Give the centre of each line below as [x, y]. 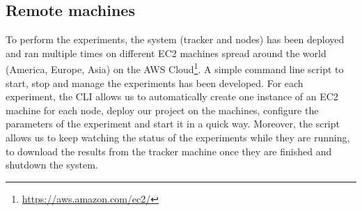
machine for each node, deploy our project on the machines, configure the [162, 110]
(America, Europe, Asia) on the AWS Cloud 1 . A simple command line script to [175, 68]
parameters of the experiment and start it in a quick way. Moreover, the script [173, 124]
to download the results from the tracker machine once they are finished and [169, 151]
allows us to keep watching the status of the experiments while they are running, [178, 138]
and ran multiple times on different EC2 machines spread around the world [166, 53]
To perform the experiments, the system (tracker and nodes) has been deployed [175, 39]
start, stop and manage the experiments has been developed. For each [155, 83]
